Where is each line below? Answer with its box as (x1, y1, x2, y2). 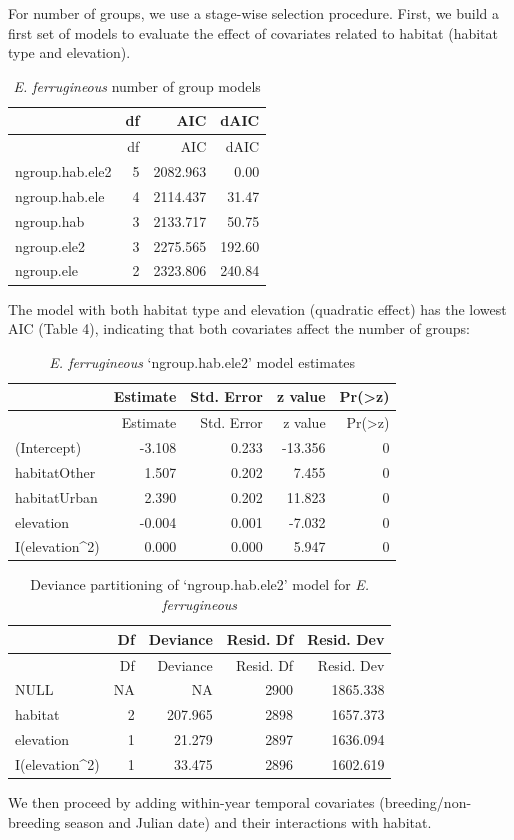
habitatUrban (15, 486, 98, 507)
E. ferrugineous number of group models (13, 75, 261, 96)
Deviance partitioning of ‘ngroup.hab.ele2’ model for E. (30, 574, 370, 595)
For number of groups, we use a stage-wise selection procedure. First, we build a (8, 3, 500, 23)
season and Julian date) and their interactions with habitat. (64, 811, 432, 832)
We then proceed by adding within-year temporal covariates (8, 791, 375, 812)
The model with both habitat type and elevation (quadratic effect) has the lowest (8, 298, 507, 319)
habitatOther (15, 461, 96, 482)
